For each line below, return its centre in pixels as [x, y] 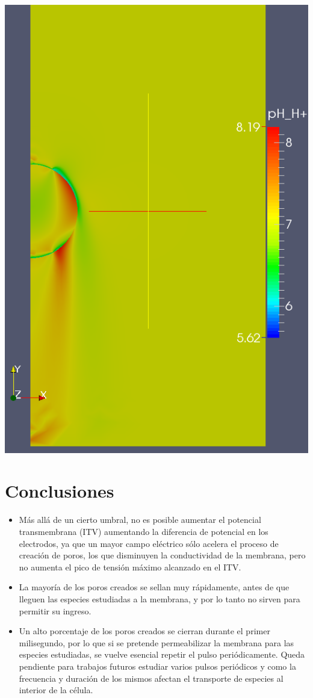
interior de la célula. [56, 690]
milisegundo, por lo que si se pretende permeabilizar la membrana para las [156, 642]
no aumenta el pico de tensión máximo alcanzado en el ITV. [130, 567]
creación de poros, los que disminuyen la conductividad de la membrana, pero [162, 555]
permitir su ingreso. [55, 610]
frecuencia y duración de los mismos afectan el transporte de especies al [151, 678]
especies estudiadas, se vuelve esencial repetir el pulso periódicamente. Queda [162, 654]
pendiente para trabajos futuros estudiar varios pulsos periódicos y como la [157, 666]
